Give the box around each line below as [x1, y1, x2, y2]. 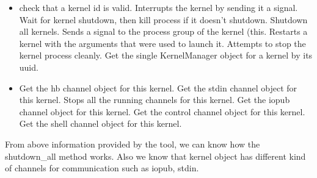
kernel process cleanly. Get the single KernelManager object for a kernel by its [19, 49, 313, 62]
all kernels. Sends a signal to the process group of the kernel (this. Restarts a [19, 25, 308, 38]
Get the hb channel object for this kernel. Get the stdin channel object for [19, 81, 297, 94]
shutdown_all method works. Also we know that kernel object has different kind [5, 149, 306, 162]
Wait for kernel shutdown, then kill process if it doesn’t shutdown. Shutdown [19, 13, 308, 26]
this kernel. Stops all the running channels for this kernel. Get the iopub [19, 93, 290, 106]
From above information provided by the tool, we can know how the [5, 137, 260, 150]
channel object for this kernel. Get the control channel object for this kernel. [19, 105, 305, 118]
